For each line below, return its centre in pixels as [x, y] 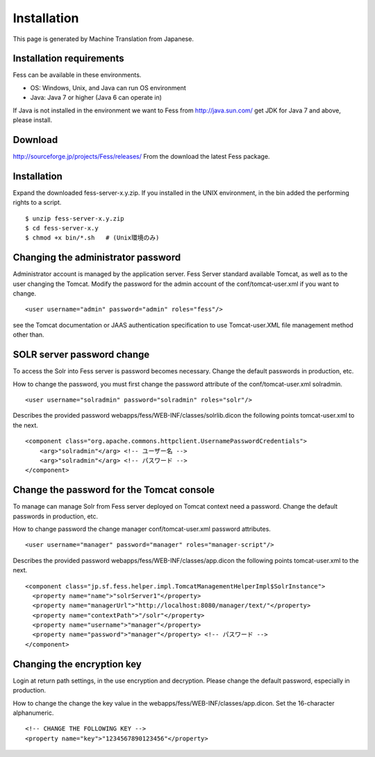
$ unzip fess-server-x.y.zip [75, 218]
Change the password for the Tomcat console [114, 490]
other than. [28, 335]
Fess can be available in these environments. [77, 75]
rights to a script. [37, 203]
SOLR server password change [81, 355]
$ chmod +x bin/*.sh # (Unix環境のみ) [92, 238]
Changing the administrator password [97, 258]
